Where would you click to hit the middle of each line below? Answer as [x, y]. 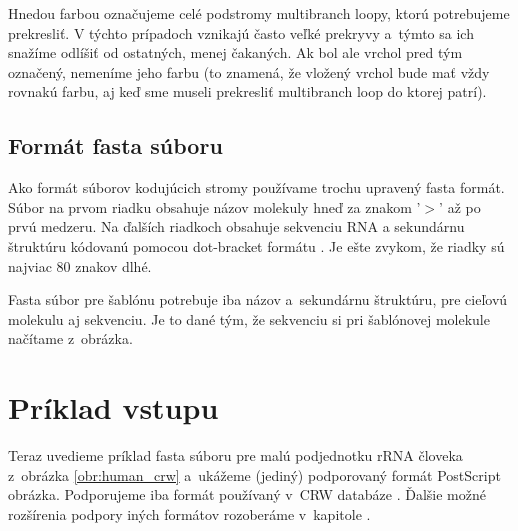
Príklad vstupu [113, 407]
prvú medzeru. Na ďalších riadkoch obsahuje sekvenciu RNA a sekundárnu [236, 226]
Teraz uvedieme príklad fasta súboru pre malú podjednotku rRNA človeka [235, 455]
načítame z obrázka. [70, 338]
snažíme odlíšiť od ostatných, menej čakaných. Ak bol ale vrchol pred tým [235, 52]
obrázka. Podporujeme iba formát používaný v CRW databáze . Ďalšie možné [247, 494]
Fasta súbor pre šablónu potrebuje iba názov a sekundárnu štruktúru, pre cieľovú [258, 299]
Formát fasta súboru [115, 145]
